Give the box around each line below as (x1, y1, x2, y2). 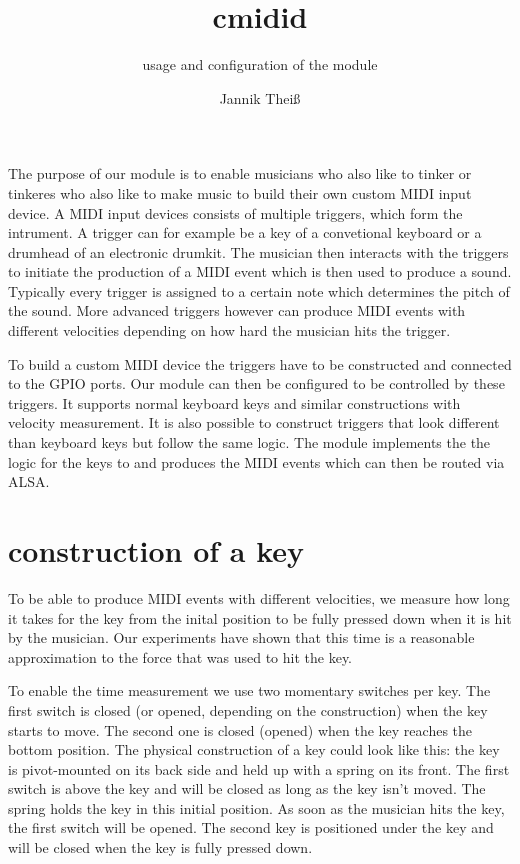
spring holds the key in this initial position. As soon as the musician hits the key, (8, 797, 505, 818)
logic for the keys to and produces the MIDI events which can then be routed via (8, 451, 505, 472)
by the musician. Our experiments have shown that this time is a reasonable (8, 627, 475, 648)
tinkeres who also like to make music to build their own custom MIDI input (8, 182, 472, 203)
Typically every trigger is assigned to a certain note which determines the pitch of (8, 280, 510, 301)
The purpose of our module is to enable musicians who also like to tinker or (8, 163, 472, 184)
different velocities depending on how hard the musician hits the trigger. (8, 320, 451, 341)
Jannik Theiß (219, 87, 301, 108)
